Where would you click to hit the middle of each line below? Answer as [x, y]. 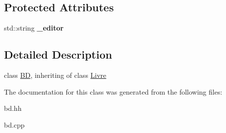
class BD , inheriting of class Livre [55, 75]
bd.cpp [14, 124]
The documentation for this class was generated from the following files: [113, 91]
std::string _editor [34, 28]
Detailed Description [58, 54]
